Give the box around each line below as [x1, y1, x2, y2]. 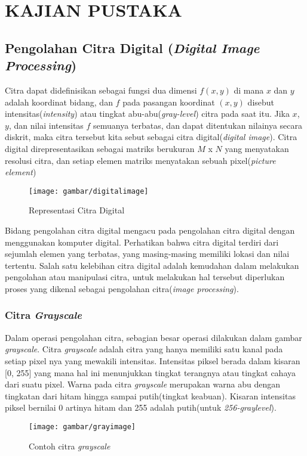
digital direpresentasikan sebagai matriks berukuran [5, 142, 195, 154]
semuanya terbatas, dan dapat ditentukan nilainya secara [93, 119, 303, 131]
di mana [234, 83, 264, 96]
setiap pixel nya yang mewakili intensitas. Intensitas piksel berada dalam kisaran [5, 354, 300, 367]
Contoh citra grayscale [29, 439, 110, 452]
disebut [247, 95, 275, 108]
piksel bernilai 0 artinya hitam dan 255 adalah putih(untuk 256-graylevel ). [5, 401, 277, 414]
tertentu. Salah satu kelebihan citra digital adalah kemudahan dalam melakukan [5, 259, 299, 271]
